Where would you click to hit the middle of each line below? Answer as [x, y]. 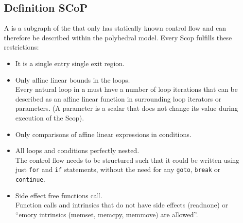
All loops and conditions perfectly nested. [77, 150]
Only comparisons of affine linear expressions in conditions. [103, 134]
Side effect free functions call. [59, 195]
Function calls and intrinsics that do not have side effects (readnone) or [122, 205]
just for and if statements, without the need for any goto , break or [118, 169]
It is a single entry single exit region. [70, 63]
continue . [30, 179]
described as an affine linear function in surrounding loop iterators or [118, 98]
